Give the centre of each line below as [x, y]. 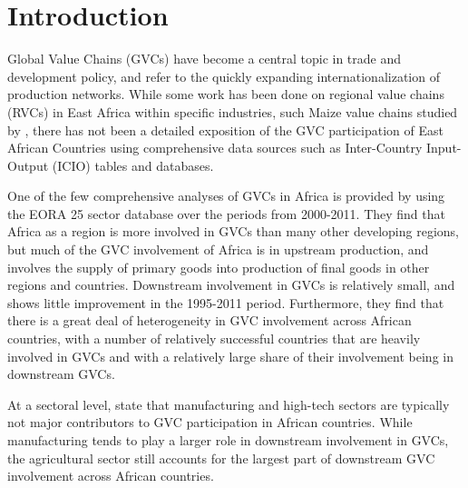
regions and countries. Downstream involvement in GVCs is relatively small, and [231, 285]
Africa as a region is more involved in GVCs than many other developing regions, [233, 231]
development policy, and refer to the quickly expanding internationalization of [224, 76]
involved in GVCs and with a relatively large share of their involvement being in [230, 356]
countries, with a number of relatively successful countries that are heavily [214, 339]
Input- [444, 148]
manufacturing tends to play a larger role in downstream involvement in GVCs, [228, 440]
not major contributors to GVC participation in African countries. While [210, 422]
